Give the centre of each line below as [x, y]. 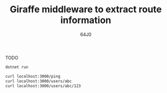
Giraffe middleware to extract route [86, 9]
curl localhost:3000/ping [33, 76]
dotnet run [17, 67]
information [86, 20]
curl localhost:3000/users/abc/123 [43, 86]
